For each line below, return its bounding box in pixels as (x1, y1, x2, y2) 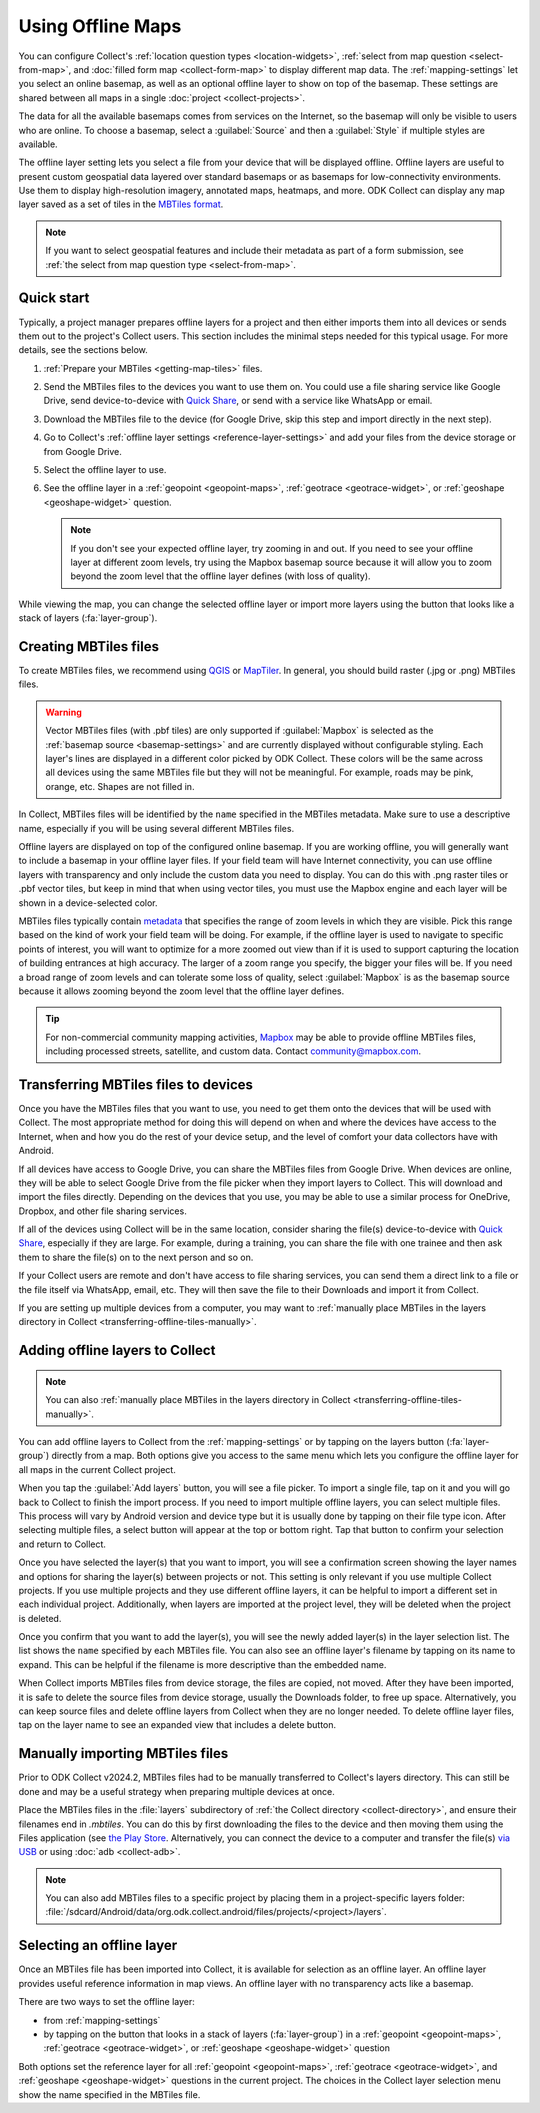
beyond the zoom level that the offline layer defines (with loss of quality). (70, 570, 371, 582)
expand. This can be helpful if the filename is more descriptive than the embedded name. (18, 1658, 387, 1670)
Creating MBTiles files (18, 638, 160, 655)
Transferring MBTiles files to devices (18, 1076, 254, 1093)
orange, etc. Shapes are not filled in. (45, 780, 195, 792)
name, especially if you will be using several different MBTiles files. (18, 822, 295, 834)
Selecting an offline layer (18, 1937, 178, 1954)
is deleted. (18, 1612, 62, 1624)
